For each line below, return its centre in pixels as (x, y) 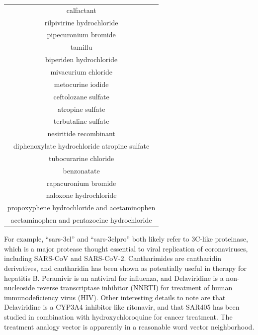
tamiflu (81, 47)
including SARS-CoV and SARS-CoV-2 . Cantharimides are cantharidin (113, 258)
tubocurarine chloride (82, 158)
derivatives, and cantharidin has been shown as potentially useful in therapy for (125, 268)
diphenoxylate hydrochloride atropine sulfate (82, 146)
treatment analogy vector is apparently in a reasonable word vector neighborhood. (129, 326)
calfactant (81, 10)
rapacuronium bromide (81, 183)
